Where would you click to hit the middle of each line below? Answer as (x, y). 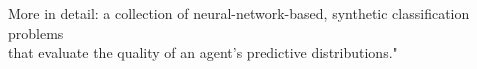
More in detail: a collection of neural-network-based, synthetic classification (239, 13)
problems (36, 32)
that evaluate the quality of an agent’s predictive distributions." (203, 52)
